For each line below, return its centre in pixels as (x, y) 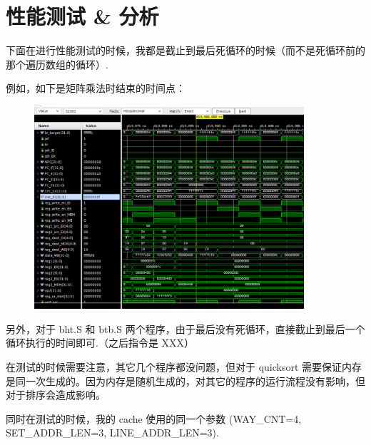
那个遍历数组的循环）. (57, 64)
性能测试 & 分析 (82, 16)
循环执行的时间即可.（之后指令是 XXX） (100, 343)
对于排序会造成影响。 (56, 395)
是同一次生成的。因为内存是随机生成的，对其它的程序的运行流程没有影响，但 (185, 380)
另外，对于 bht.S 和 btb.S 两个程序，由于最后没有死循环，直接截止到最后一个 (185, 328)
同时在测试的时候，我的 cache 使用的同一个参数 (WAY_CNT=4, (154, 418)
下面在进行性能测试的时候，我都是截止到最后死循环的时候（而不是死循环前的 (185, 50)
